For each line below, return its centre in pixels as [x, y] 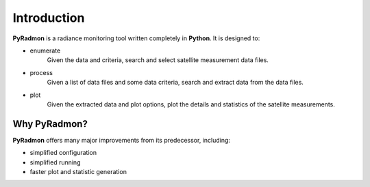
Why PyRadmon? [50, 124]
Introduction [49, 18]
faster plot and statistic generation [78, 171]
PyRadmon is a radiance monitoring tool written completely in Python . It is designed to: [136, 38]
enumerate [45, 51]
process [41, 72]
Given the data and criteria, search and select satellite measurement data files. [158, 60]
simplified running [55, 162]
